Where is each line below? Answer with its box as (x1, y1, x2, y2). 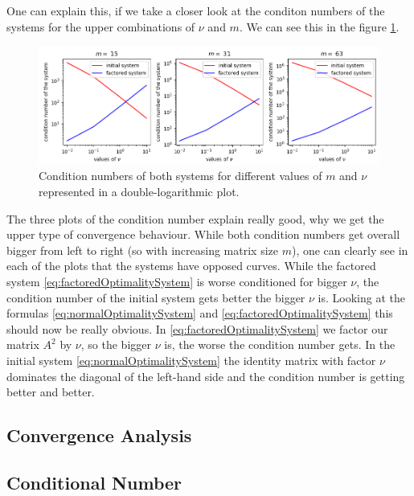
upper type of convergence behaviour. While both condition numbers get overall (6, 226, 400, 243)
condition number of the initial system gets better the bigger (6, 289, 305, 305)
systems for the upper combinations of (6, 18, 195, 35)
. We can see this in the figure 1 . (239, 18, 400, 35)
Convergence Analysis (6, 423, 192, 448)
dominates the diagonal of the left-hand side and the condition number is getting (6, 367, 405, 384)
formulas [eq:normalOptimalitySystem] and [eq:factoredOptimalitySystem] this (6, 305, 393, 322)
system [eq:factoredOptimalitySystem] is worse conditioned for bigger (6, 273, 347, 289)
